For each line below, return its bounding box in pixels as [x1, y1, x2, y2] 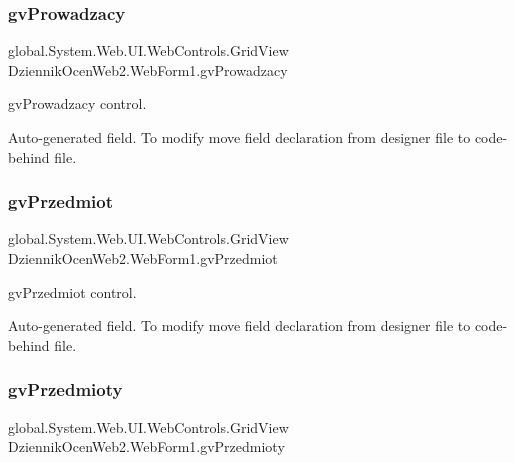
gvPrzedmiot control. [8, 281, 137, 302]
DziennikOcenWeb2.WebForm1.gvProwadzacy [8, 59, 288, 80]
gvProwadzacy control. [8, 93, 147, 114]
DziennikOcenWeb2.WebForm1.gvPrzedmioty [8, 436, 285, 457]
